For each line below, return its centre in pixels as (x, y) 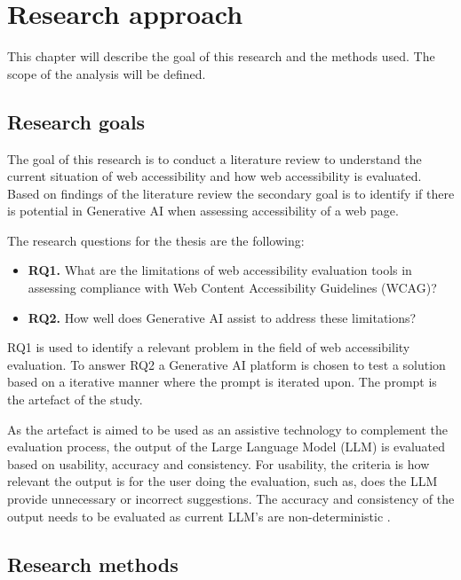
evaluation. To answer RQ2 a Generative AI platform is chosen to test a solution (227, 364)
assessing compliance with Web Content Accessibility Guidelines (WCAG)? (232, 288)
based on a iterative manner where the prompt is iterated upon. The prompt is (222, 382)
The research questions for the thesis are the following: (156, 240)
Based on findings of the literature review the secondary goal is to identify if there (231, 193)
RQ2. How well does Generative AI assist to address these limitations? (222, 317)
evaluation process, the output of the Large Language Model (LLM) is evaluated (227, 447)
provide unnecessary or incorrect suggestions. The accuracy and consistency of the (231, 499)
